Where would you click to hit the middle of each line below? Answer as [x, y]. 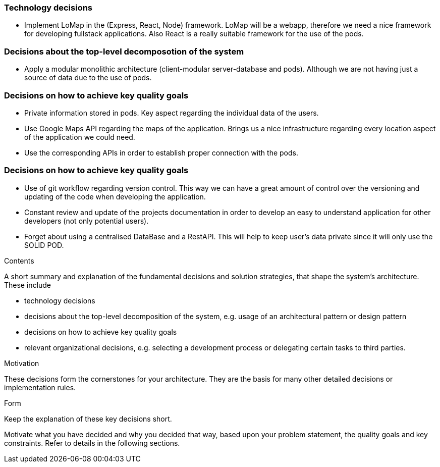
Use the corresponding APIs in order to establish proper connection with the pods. [161, 152]
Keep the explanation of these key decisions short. [88, 419]
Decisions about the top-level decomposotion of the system [124, 51]
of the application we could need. [80, 137]
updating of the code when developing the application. [115, 196]
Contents [19, 261]
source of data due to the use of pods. [88, 78]
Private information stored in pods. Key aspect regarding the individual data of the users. [172, 113]
